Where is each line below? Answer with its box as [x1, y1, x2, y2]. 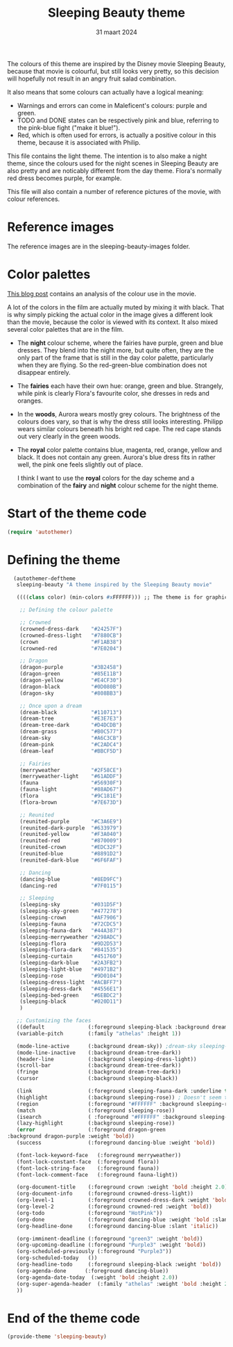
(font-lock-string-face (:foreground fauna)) [16, 1165, 159, 1172]
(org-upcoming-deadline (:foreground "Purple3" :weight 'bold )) [16, 1241, 207, 1249]
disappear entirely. [17, 368, 71, 376]
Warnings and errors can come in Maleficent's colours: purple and [17, 101, 207, 109]
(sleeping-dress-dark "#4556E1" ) [19, 985, 123, 992]
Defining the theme [7, 551, 121, 567]
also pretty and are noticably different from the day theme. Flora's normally [7, 166, 222, 175]
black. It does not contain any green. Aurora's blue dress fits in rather [17, 453, 216, 461]
